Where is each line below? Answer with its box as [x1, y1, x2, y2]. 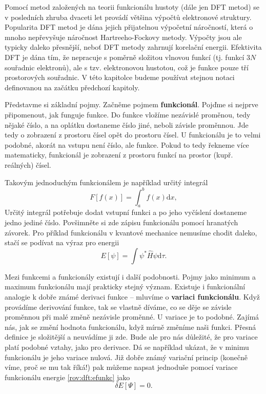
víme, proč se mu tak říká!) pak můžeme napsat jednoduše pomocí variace [5, 362, 238, 372]
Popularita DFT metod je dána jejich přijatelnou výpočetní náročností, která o [5, 22, 253, 32]
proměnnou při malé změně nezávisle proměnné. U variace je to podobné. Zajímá [5, 311, 259, 322]
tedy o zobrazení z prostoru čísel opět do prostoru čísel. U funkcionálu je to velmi [5, 129, 261, 140]
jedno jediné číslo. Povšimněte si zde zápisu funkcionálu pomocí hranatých [5, 216, 238, 227]
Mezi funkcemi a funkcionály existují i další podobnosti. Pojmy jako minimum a [5, 271, 256, 282]
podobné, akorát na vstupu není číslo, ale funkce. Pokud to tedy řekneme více [5, 139, 249, 150]
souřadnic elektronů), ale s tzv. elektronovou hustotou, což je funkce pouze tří [5, 62, 249, 72]
